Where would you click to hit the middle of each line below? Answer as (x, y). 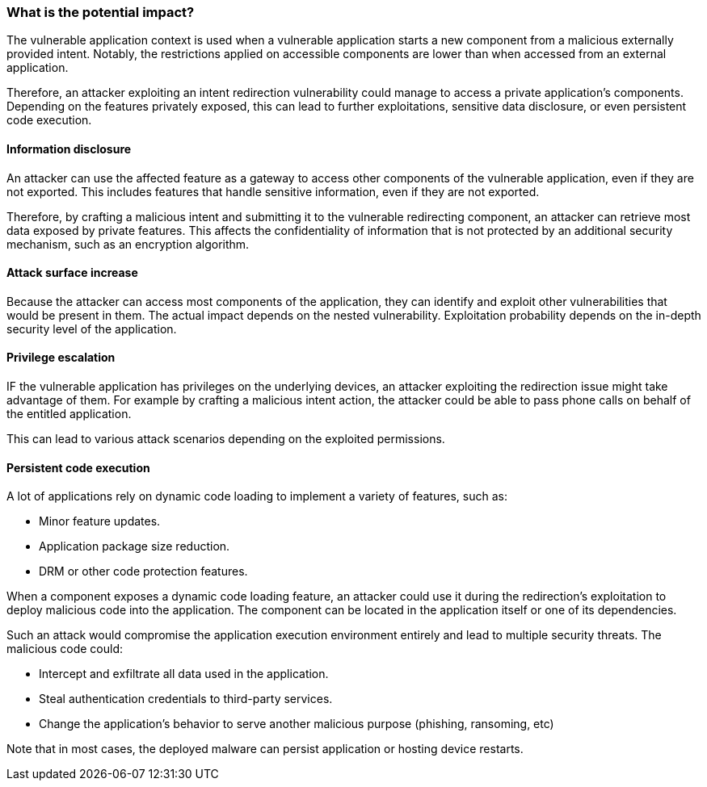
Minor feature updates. (100, 521)
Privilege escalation (61, 358)
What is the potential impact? (101, 12)
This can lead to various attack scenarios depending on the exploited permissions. (226, 439)
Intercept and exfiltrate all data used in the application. (184, 674)
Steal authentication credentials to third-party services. (186, 699)
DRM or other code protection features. (143, 571)
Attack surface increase (72, 273)
